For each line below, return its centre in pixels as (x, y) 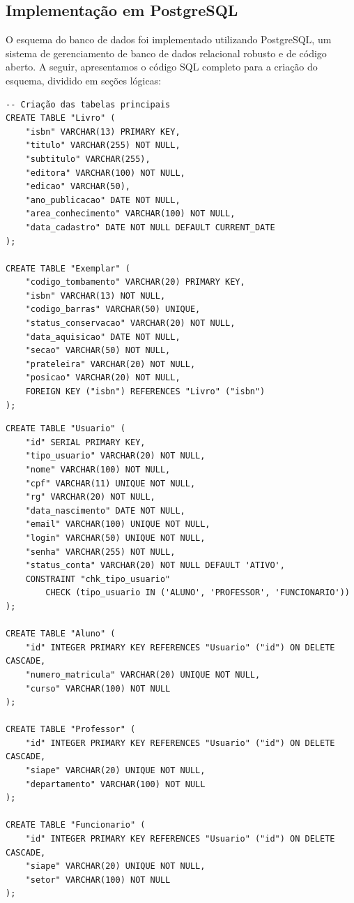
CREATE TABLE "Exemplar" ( (68, 268)
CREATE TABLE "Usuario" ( (66, 429)
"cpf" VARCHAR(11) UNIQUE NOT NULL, (110, 483)
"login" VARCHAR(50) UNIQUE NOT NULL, (115, 538)
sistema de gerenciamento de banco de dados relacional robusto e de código (166, 53)
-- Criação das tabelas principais (88, 104)
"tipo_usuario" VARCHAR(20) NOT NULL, (115, 456)
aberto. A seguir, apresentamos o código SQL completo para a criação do (162, 67)
